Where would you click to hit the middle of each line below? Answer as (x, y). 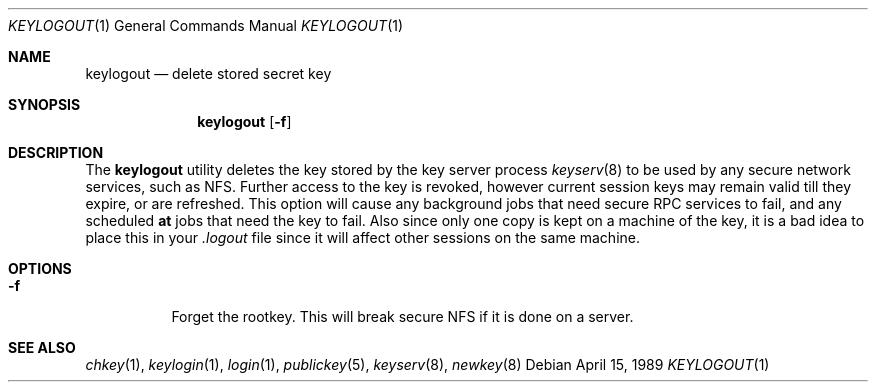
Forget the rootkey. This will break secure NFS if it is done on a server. (402, 316)
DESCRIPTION (56, 152)
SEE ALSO (42, 347)
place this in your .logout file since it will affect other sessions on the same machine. (362, 237)
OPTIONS (40, 268)
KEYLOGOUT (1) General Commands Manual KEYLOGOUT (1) (206, 25)
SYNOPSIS (44, 104)
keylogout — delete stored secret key (208, 73)
